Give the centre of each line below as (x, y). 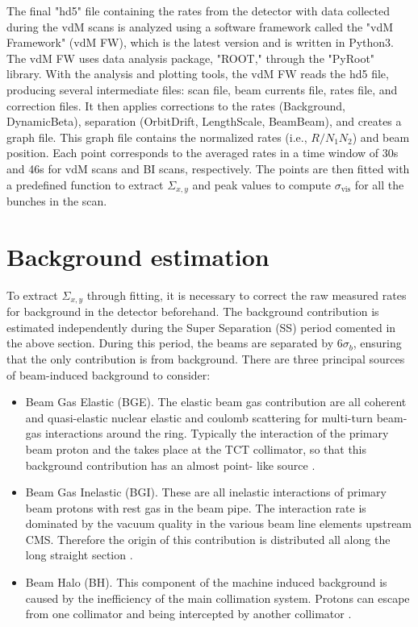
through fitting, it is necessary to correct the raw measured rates (247, 295)
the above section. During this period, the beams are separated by (170, 343)
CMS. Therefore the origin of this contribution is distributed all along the (208, 539)
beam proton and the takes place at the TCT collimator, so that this (196, 448)
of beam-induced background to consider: (109, 374)
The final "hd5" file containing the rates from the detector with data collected (198, 10)
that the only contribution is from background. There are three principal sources (206, 358)
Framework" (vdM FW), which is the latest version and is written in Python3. (200, 42)
